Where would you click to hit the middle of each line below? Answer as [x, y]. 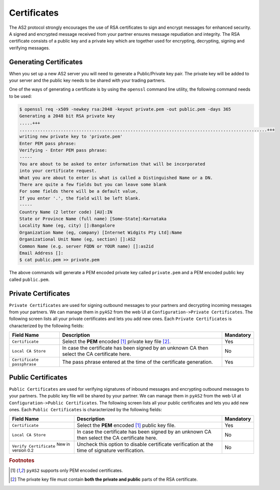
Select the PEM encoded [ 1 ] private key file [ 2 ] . [116, 342]
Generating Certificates [46, 62]
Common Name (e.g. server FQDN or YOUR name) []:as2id [86, 246]
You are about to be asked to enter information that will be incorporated [112, 164]
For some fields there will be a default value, [79, 191]
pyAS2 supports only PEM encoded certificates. [75, 470]
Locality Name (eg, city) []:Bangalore [67, 226]
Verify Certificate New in [41, 445]
